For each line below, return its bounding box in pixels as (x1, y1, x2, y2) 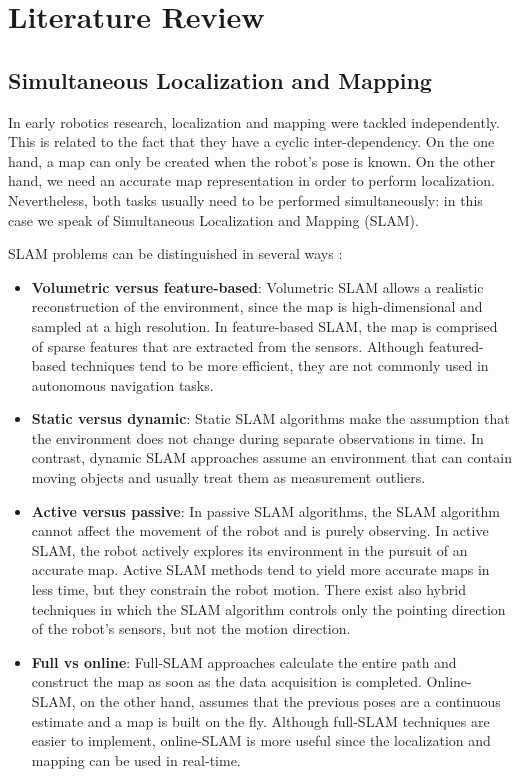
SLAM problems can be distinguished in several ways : (8, 243, 343, 264)
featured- (428, 335, 484, 356)
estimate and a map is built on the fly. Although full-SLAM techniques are (31, 710, 490, 731)
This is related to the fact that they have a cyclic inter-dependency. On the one (8, 131, 495, 152)
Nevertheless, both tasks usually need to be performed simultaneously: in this (8, 189, 483, 210)
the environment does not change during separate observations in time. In (31, 427, 484, 448)
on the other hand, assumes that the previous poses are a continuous (80, 691, 501, 712)
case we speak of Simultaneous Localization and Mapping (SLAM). (8, 209, 419, 230)
